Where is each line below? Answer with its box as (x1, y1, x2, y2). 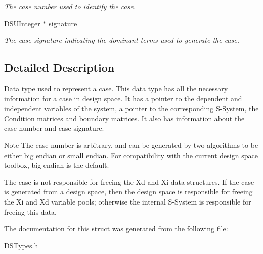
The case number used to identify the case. (4, 1, 136, 11)
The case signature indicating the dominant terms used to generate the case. (4, 35, 239, 45)
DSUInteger (4, 18, 40, 28)
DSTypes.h (4, 240, 38, 250)
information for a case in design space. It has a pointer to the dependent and (4, 93, 242, 104)
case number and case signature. (4, 123, 104, 133)
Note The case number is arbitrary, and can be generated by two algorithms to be (4, 139, 258, 150)
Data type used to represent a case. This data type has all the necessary (4, 83, 228, 93)
